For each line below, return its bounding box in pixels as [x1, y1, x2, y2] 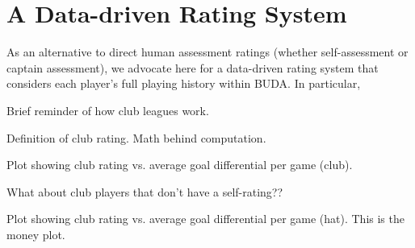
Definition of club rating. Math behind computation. [6, 129, 266, 146]
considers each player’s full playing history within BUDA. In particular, [6, 75, 361, 92]
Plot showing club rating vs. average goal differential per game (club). [6, 156, 353, 173]
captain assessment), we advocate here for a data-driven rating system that [6, 59, 379, 76]
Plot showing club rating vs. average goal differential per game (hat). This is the [6, 210, 405, 227]
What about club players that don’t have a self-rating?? [6, 183, 283, 200]
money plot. [6, 225, 65, 242]
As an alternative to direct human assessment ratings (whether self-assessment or [6, 43, 409, 60]
